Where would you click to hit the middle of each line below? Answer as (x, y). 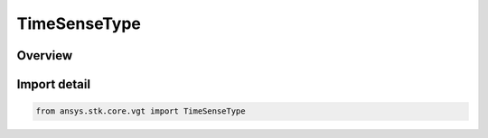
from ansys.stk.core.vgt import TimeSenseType (141, 111)
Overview (45, 55)
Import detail (53, 84)
